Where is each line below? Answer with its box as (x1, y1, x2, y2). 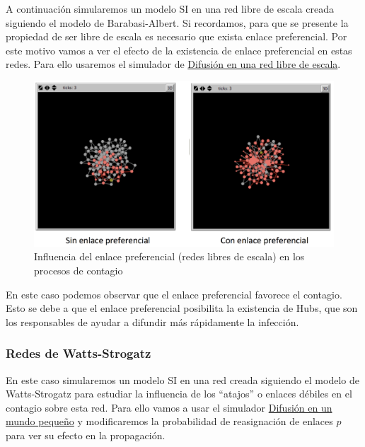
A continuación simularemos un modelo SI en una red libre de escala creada (6, 1, 334, 16)
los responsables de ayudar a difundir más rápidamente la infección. (6, 314, 299, 329)
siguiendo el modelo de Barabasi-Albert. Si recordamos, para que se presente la (6, 15, 349, 30)
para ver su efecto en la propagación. (6, 427, 166, 442)
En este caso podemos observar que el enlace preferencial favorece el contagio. (6, 286, 342, 301)
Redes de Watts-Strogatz (6, 344, 151, 362)
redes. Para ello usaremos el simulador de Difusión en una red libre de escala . (6, 57, 341, 71)
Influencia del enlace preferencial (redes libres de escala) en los (34, 249, 305, 264)
